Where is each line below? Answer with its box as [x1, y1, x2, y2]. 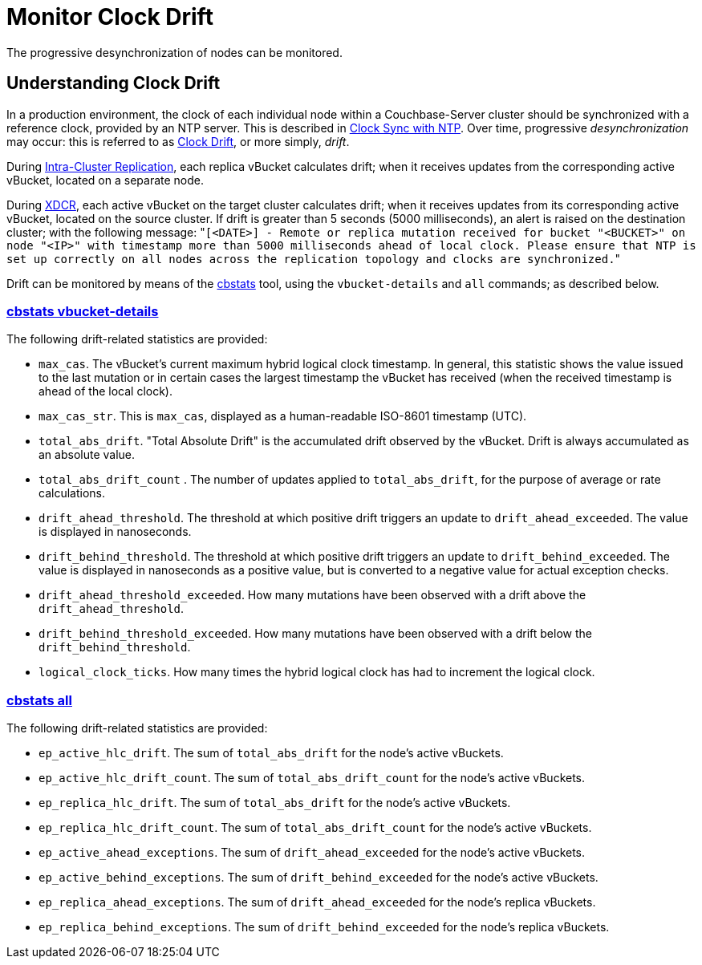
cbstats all [6, 691, 72, 708]
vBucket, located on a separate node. [6, 172, 204, 187]
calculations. [39, 486, 105, 501]
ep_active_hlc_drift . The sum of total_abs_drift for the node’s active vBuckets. [39, 746, 504, 760]
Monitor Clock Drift [6, 3, 213, 30]
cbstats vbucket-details [6, 302, 159, 319]
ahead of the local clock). [39, 384, 172, 399]
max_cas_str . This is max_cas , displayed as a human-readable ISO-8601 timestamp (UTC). [39, 409, 527, 424]
